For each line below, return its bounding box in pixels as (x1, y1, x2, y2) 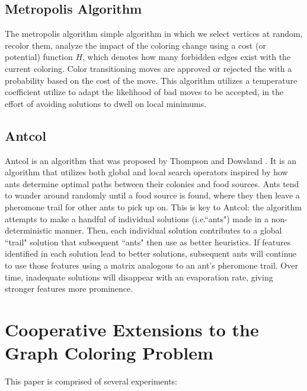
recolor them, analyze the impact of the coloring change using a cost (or (5, 39, 266, 51)
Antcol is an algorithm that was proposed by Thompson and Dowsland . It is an (5, 154, 296, 166)
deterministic (5, 224, 52, 237)
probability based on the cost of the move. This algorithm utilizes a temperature (5, 74, 298, 86)
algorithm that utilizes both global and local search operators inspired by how (5, 166, 288, 178)
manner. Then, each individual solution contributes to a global (55, 224, 282, 237)
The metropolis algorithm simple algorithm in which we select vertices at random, (5, 27, 303, 40)
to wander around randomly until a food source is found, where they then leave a (5, 189, 300, 201)
